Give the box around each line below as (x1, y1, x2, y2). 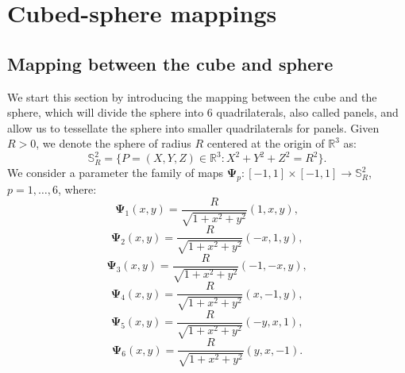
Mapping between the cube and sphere (7, 51, 334, 75)
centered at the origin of (206, 135, 325, 152)
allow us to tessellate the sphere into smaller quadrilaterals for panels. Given (7, 119, 380, 136)
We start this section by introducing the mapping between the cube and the (7, 88, 377, 105)
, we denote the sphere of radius (36, 135, 191, 152)
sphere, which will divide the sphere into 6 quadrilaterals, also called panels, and (7, 104, 399, 121)
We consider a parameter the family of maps (7, 164, 224, 181)
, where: (57, 181, 97, 198)
